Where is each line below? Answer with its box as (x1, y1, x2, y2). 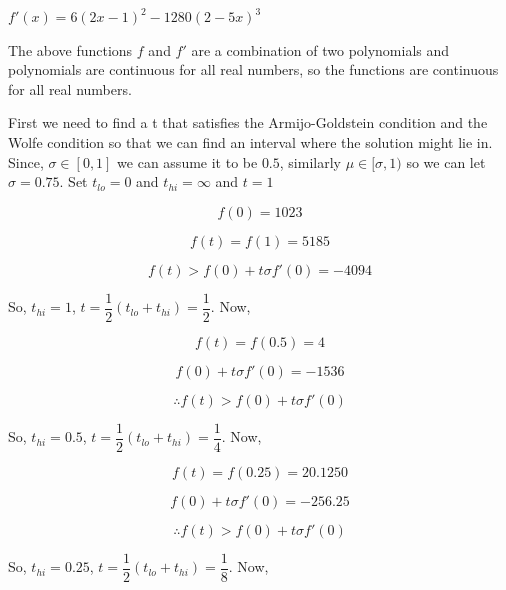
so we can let (406, 151, 486, 172)
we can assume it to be (117, 151, 258, 172)
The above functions (8, 39, 133, 60)
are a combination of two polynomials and (191, 39, 450, 60)
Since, (8, 151, 44, 172)
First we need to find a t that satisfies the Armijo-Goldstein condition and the (8, 112, 488, 133)
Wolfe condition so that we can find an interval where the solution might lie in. (8, 131, 493, 152)
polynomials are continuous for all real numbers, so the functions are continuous (8, 59, 499, 80)
